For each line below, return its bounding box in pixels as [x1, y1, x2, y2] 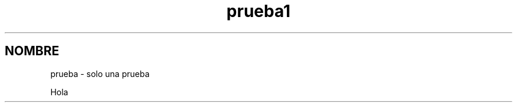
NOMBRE [5, 44, 60, 59]
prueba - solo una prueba [50, 68, 150, 79]
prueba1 [226, 1, 291, 21]
